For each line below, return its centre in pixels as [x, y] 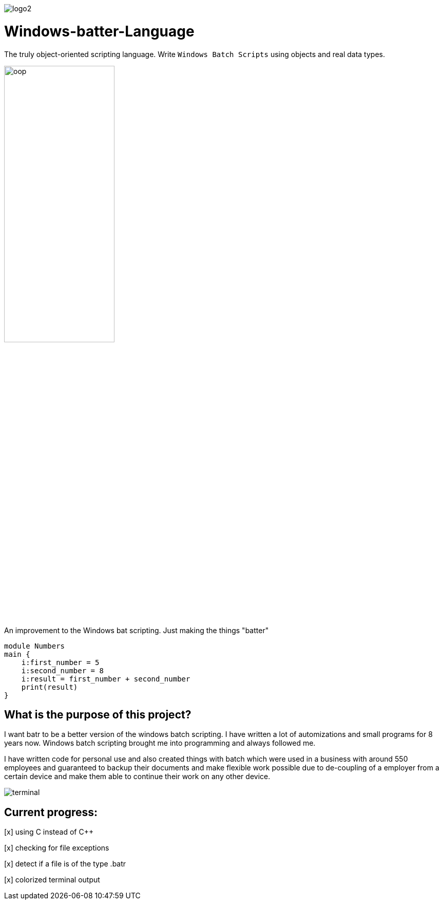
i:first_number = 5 [60, 662]
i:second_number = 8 [62, 670]
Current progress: [51, 812]
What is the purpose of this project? [98, 714]
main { [17, 654]
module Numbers [35, 646]
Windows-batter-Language [99, 31]
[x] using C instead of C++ [49, 832]
